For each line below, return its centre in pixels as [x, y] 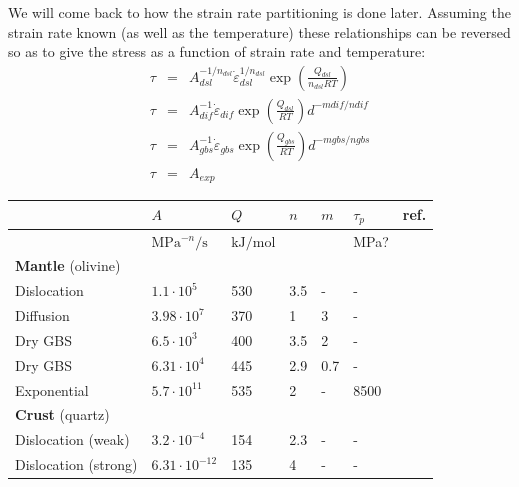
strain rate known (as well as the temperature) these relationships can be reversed [259, 31]
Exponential [52, 389]
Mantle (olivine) [68, 265]
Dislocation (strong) [76, 464]
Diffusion [42, 315]
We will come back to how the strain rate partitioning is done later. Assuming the [259, 12]
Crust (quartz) [62, 414]
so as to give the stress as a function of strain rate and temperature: [217, 51]
